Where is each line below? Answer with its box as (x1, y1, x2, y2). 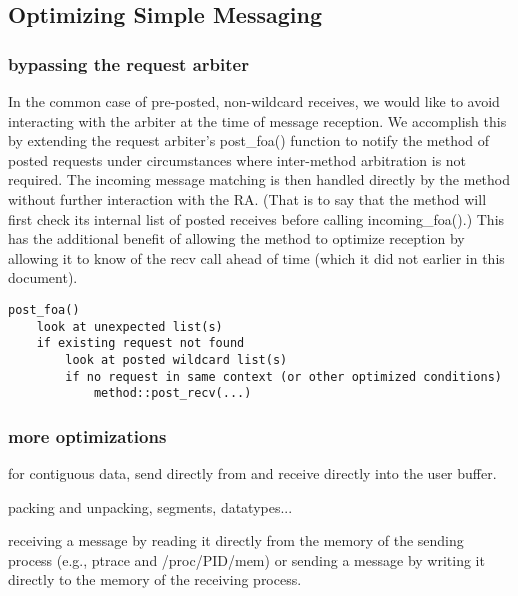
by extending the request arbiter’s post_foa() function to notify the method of (8, 130, 490, 151)
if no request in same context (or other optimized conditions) (65, 369, 502, 384)
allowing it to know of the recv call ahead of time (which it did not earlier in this (8, 247, 505, 268)
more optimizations (8, 423, 167, 448)
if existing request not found (36, 336, 245, 351)
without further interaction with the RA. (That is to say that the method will (8, 188, 487, 209)
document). (8, 267, 78, 288)
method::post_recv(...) (93, 386, 252, 401)
